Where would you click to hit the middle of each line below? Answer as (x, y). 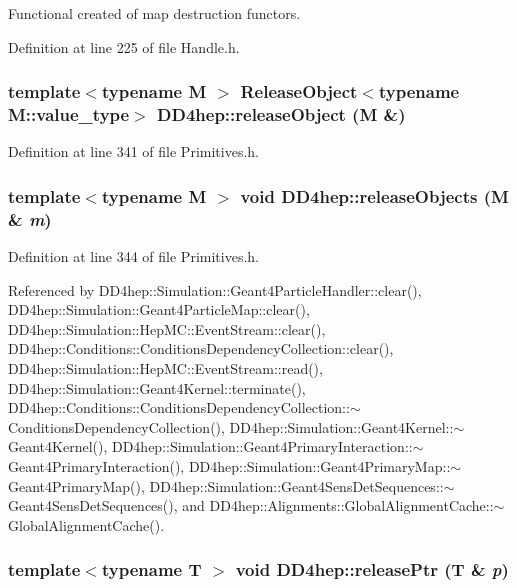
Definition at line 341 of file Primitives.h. (133, 151)
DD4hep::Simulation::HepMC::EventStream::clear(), (167, 328)
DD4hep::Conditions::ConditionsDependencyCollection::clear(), (201, 348)
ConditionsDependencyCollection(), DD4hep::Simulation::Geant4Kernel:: (231, 426)
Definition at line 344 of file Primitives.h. (133, 256)
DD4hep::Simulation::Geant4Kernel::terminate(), (157, 387)
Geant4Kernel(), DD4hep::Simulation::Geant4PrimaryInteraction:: (210, 446)
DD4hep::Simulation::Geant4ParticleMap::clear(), (159, 309)
